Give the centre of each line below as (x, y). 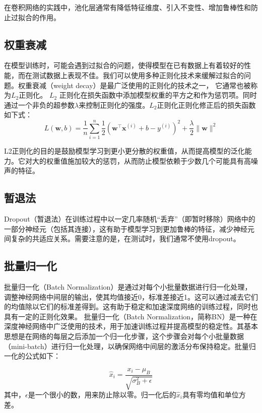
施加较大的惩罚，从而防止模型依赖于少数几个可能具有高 (159, 160)
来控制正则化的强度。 (114, 105)
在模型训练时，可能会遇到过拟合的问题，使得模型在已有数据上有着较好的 (124, 65)
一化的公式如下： (32, 356)
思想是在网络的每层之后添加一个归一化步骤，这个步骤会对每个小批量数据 (124, 336)
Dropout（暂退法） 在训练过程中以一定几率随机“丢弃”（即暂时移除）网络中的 (130, 219)
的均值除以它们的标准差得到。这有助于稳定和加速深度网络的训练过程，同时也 (131, 306)
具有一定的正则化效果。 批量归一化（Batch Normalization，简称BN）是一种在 (131, 316)
